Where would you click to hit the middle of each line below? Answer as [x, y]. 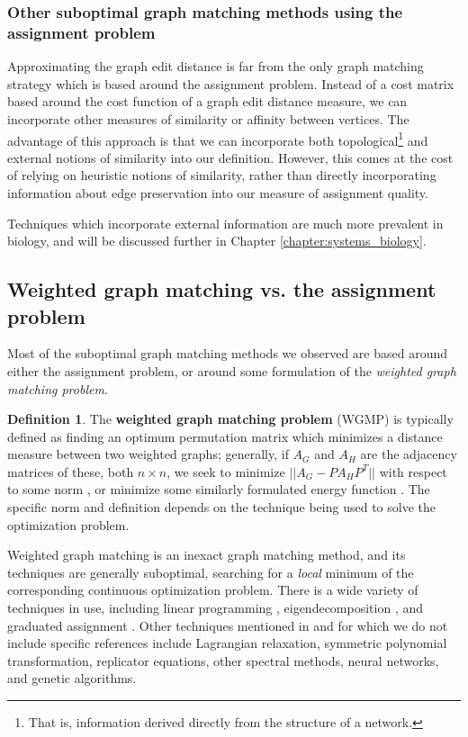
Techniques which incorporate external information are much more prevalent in [225, 223]
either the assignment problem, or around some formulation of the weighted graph [232, 370]
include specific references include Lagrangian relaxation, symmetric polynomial [227, 643]
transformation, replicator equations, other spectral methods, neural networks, [223, 660]
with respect [413, 471]
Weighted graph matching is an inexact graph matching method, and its [207, 555]
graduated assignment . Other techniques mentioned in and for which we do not [228, 625]
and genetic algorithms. [72, 678]
